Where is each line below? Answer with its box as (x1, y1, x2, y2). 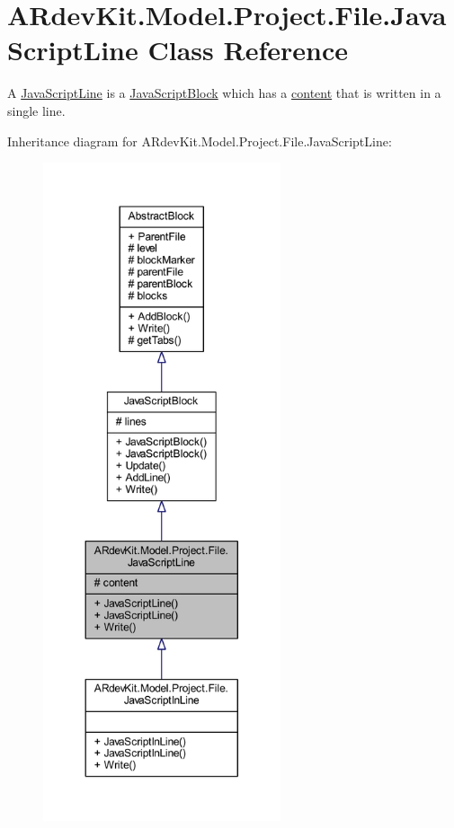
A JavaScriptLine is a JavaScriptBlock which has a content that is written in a (7, 84, 441, 102)
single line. (7, 101, 66, 119)
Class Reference (147, 31, 348, 68)
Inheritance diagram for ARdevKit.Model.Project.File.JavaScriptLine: (7, 131, 392, 150)
